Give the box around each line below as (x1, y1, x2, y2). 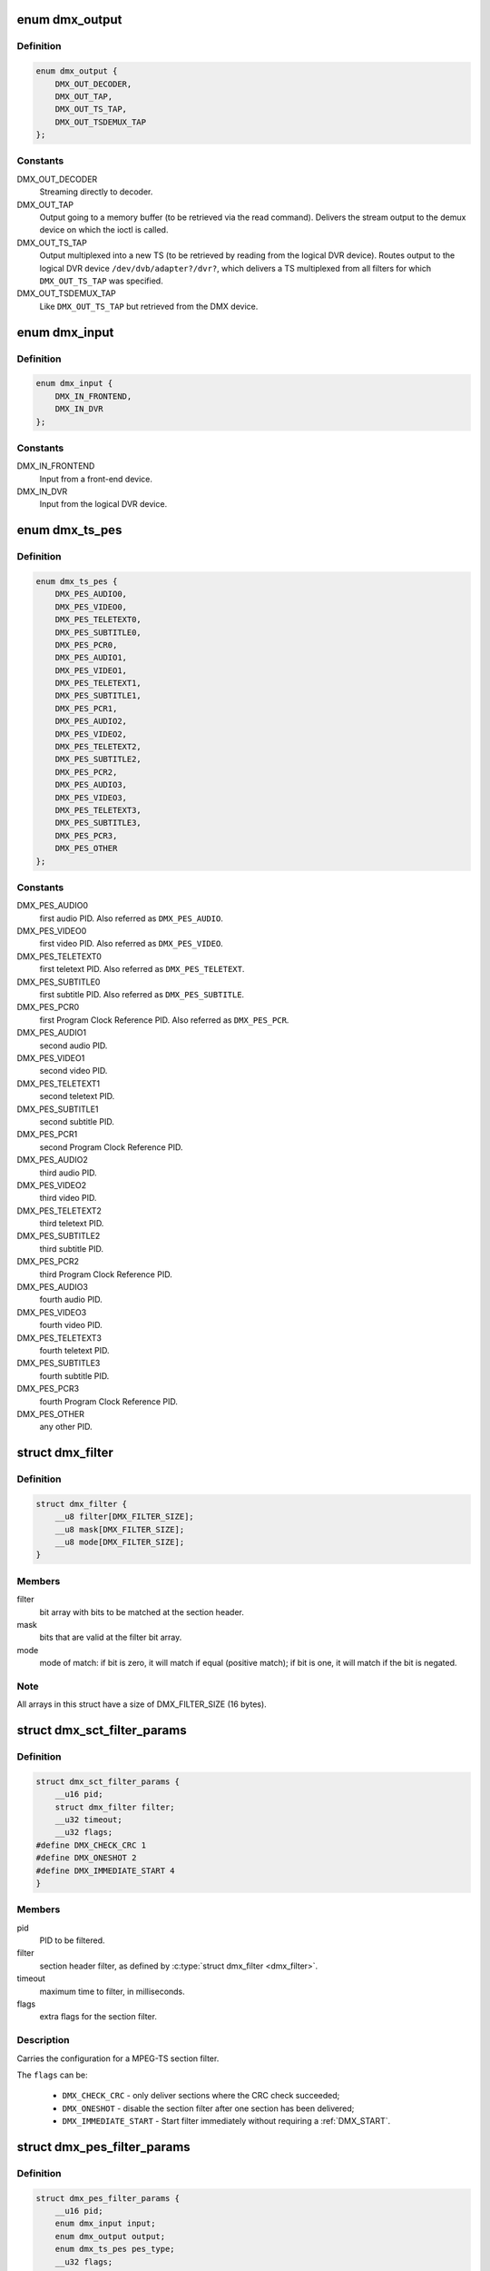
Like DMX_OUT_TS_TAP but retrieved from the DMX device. (39, 301, 259, 312)
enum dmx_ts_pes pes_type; (54, 2244, 176, 2255)
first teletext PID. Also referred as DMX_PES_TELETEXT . (39, 964, 245, 975)
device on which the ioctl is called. (39, 224, 169, 235)
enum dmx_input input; (54, 2218, 156, 2229)
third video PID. (39, 1193, 97, 1204)
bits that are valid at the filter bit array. (39, 1631, 182, 1643)
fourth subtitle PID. (39, 1370, 110, 1381)
